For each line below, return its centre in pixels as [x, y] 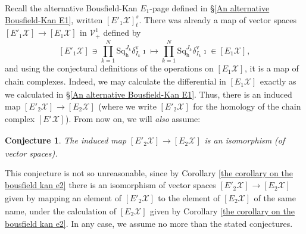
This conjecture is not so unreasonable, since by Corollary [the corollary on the [149, 173]
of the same [275, 197]
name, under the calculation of [61, 210]
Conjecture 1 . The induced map [66, 140]
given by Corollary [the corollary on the [222, 210]
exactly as [278, 81]
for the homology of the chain [247, 106]
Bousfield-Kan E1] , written [54, 19]
